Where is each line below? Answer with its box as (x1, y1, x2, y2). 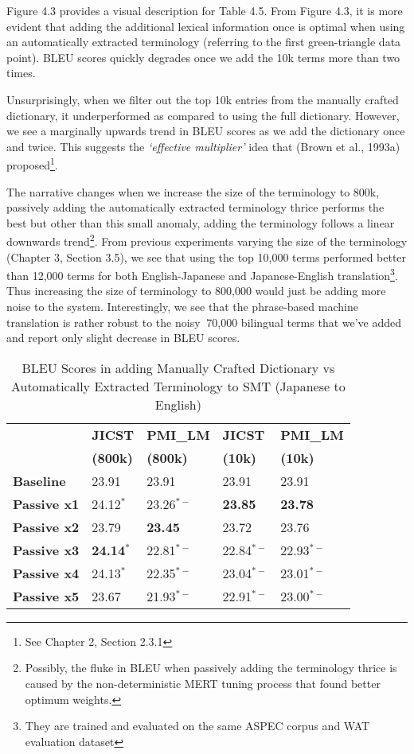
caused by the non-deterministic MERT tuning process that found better (25, 675, 381, 692)
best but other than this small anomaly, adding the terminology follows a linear (6, 214, 395, 231)
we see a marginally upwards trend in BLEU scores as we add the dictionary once (6, 122, 405, 139)
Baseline (13, 471, 66, 490)
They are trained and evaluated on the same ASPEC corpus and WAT (25, 717, 370, 734)
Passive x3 (13, 540, 80, 559)
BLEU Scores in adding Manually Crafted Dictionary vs (21, 358, 335, 377)
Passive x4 (13, 563, 80, 582)
